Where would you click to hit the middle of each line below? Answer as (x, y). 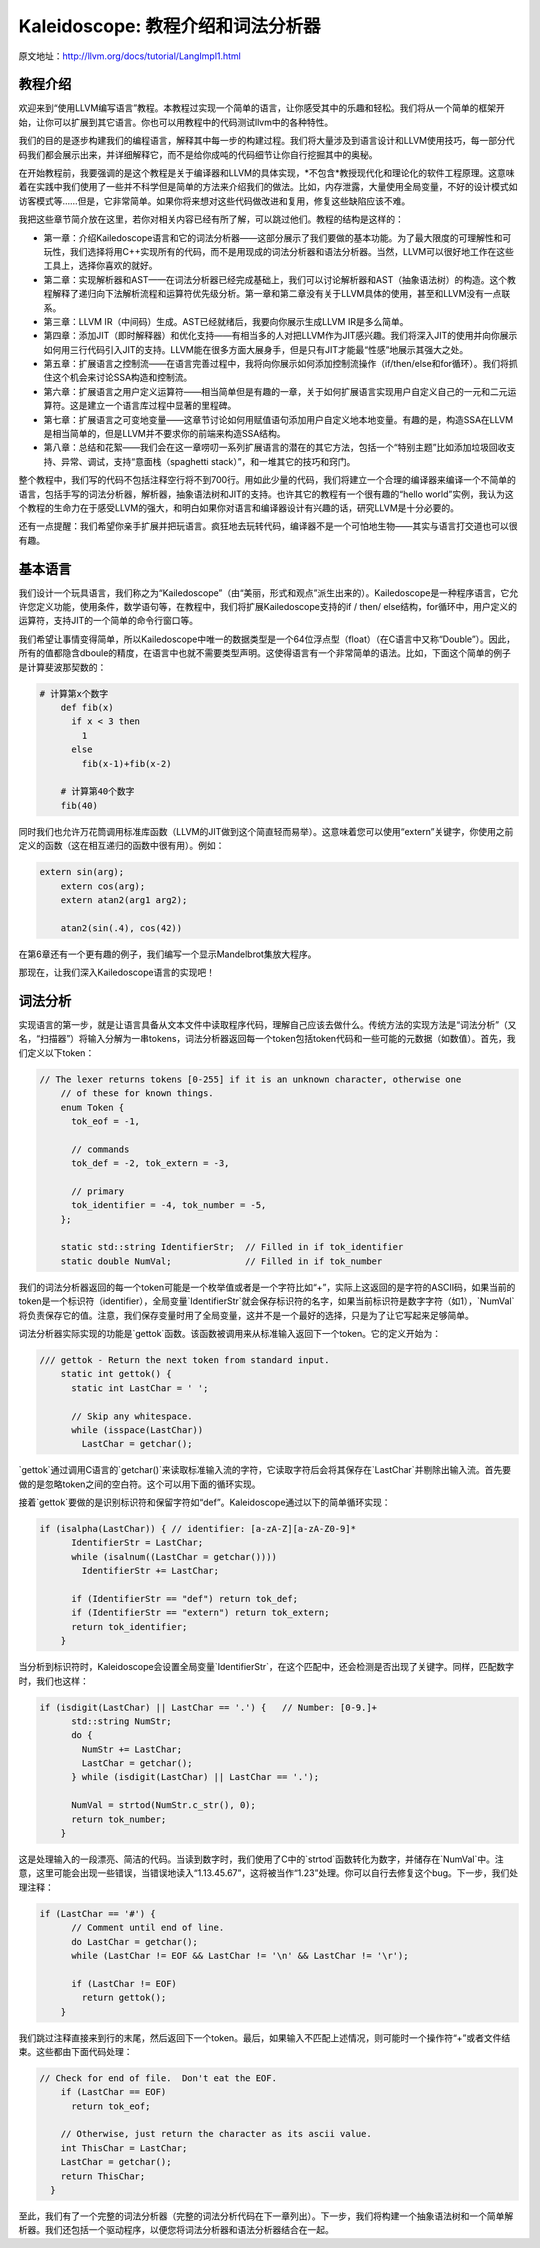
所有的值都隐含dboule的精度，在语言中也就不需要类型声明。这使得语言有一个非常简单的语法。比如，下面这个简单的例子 (265, 653)
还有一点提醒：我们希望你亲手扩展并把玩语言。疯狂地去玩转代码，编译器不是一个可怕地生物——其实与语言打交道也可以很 (268, 526)
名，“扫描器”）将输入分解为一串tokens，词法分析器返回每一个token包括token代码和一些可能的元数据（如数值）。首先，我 (267, 1039)
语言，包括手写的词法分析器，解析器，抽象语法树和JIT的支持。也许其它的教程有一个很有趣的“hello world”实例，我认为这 (266, 494)
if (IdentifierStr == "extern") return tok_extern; (200, 1613)
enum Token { (92, 1107)
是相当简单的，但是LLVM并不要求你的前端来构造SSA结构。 (164, 434)
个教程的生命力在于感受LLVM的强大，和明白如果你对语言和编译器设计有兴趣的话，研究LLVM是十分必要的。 (239, 508)
